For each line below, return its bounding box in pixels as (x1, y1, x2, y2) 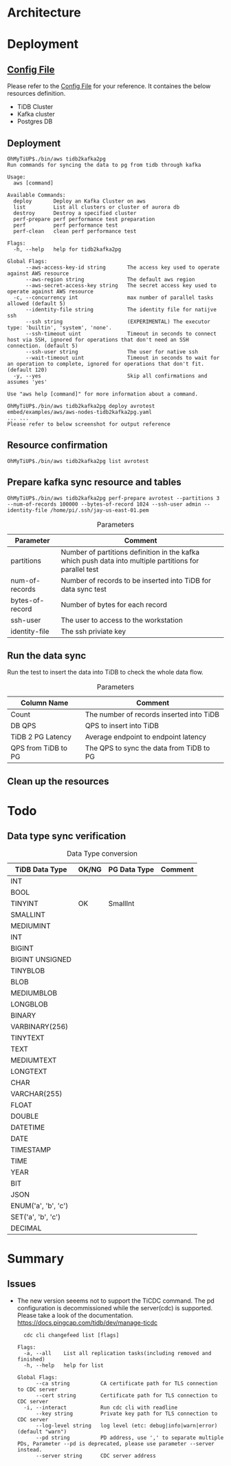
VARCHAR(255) (10, 1088, 63, 1098)
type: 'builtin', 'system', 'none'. (7, 324, 112, 331)
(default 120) (7, 366, 48, 373)
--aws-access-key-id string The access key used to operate (25, 264, 220, 271)
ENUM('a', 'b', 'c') (10, 1201, 69, 1210)
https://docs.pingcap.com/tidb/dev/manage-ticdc (16, 1318, 158, 1327)
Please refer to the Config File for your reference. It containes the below (7, 82, 211, 90)
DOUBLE (10, 1111, 39, 1121)
